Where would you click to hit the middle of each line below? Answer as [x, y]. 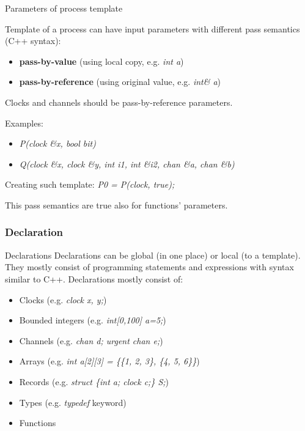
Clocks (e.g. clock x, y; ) [63, 299]
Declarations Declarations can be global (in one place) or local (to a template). [153, 255]
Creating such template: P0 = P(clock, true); [90, 184]
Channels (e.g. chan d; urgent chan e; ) [91, 340]
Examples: [24, 123]
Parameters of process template [64, 8]
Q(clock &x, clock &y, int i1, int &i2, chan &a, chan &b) [127, 164]
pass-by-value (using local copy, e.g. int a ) [101, 61]
